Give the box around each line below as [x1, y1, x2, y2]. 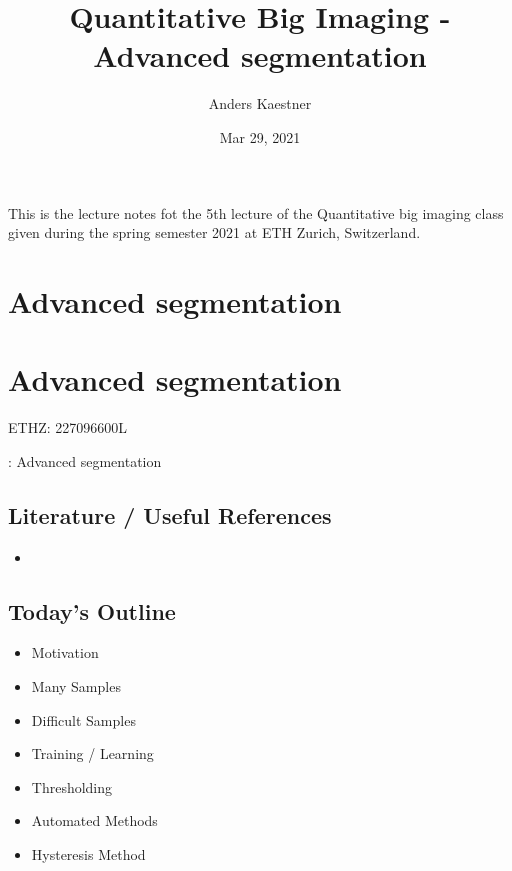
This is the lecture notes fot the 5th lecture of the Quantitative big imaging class [8, 202, 504, 223]
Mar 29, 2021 [219, 126, 301, 147]
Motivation [31, 642, 99, 663]
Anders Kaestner [208, 93, 312, 114]
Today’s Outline [8, 595, 176, 626]
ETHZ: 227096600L [8, 417, 127, 438]
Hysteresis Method [31, 843, 146, 864]
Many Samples [31, 675, 121, 696]
